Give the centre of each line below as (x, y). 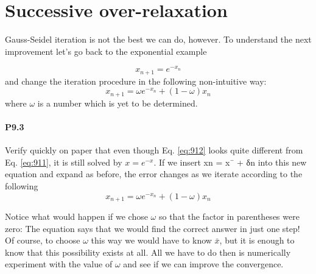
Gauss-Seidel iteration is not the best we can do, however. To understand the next (158, 39)
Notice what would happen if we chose (76, 216)
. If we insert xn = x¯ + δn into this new (230, 162)
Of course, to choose (43, 240)
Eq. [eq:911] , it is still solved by (64, 162)
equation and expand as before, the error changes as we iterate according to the (154, 174)
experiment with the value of (59, 264)
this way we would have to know (151, 240)
